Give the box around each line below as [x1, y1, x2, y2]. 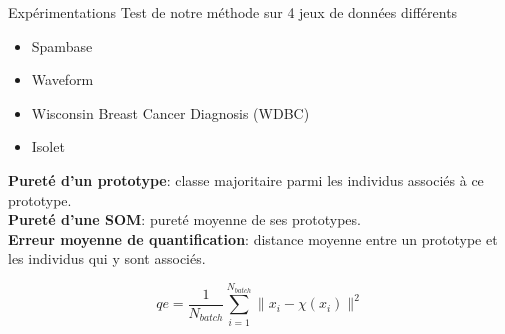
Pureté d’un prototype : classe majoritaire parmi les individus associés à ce [8, 169, 484, 190]
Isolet [31, 136, 65, 157]
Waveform [31, 69, 94, 90]
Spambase [31, 35, 93, 56]
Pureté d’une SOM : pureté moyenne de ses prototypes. [8, 209, 361, 230]
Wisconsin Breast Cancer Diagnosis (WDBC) [31, 102, 310, 123]
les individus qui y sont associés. [8, 248, 206, 269]
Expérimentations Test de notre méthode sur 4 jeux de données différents [8, 2, 458, 22]
